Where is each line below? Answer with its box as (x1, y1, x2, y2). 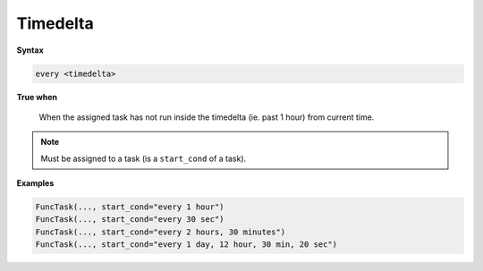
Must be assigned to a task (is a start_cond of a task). (40, 153, 247, 164)
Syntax (16, 45, 44, 55)
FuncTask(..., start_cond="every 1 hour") (35, 202, 225, 212)
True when (16, 91, 58, 102)
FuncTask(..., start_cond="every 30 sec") (35, 215, 225, 224)
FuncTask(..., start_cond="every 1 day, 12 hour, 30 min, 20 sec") (35, 240, 338, 250)
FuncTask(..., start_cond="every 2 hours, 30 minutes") (35, 226, 286, 237)
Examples (16, 178, 55, 189)
